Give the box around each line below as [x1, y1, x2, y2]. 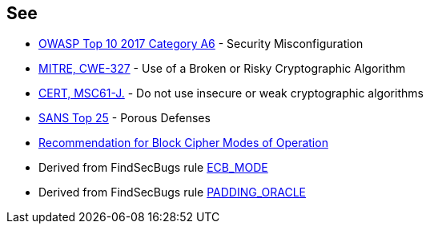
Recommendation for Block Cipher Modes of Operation [38, 136, 328, 150]
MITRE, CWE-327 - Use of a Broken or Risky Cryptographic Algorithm [38, 61, 406, 76]
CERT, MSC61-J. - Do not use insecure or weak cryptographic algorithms [38, 86, 424, 101]
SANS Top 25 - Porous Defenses [38, 111, 211, 125]
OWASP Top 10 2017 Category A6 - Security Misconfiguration [38, 37, 364, 51]
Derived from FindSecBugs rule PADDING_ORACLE [38, 185, 306, 200]
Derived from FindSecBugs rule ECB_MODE [38, 161, 268, 175]
